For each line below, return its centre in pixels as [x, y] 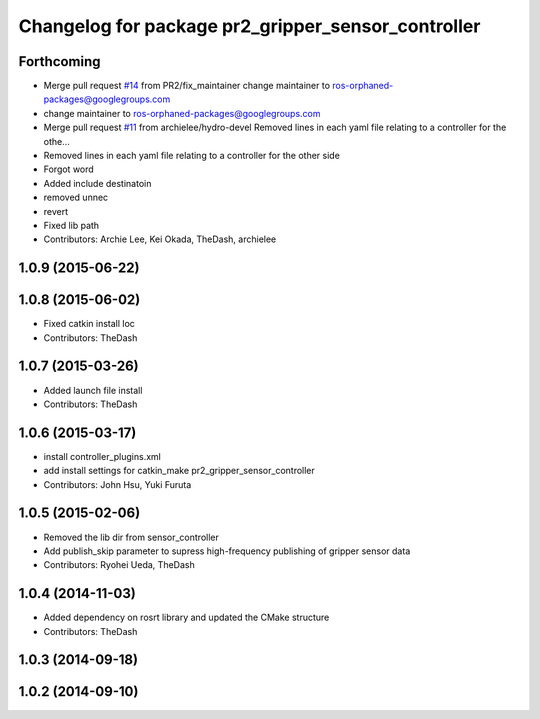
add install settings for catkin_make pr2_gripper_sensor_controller [179, 471]
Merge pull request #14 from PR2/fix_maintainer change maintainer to [186, 86]
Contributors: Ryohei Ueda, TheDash [119, 565]
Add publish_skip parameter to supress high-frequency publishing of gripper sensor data [227, 551]
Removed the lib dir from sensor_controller [131, 537]
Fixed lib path [71, 225]
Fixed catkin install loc [89, 324]
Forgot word [68, 169]
